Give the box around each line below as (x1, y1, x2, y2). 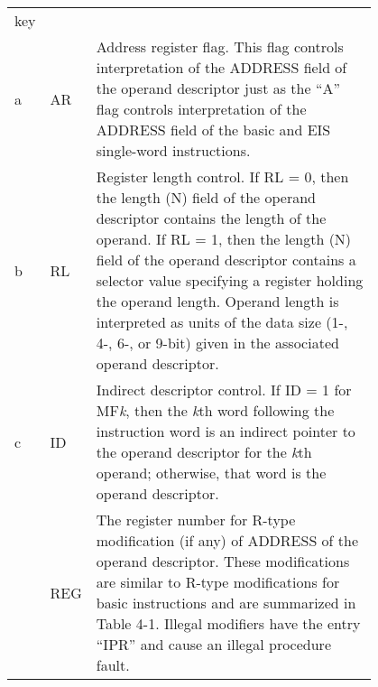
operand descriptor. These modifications (96, 551, 350, 571)
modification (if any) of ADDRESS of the (96, 530, 359, 551)
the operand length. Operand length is (96, 291, 339, 311)
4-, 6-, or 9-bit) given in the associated (96, 332, 339, 353)
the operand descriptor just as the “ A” (96, 78, 340, 98)
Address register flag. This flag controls (96, 36, 344, 57)
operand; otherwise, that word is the (96, 462, 327, 483)
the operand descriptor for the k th (96, 441, 312, 462)
